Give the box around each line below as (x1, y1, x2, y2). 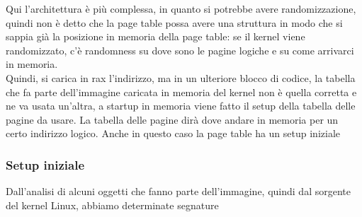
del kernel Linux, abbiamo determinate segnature (6, 197, 219, 212)
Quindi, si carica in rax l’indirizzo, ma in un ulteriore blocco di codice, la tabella (6, 70, 356, 85)
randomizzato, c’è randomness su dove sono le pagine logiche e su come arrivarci (6, 42, 354, 57)
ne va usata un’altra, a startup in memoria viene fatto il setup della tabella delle (6, 98, 356, 113)
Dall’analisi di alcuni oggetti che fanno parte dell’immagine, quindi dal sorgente (6, 184, 351, 199)
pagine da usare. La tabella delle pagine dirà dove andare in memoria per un (6, 112, 339, 127)
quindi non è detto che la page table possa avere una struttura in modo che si (6, 15, 343, 30)
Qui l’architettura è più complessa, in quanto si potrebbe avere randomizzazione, (6, 1, 356, 16)
